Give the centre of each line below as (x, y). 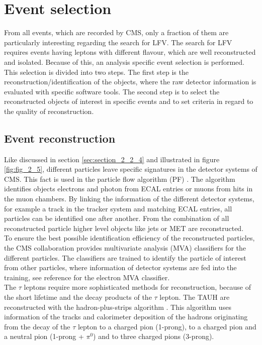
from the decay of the (37, 326)
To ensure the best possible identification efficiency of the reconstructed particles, (129, 238)
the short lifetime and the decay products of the (78, 297)
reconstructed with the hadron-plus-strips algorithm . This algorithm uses (118, 307)
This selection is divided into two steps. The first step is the (96, 72)
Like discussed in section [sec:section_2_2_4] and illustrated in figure (112, 159)
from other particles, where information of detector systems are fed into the (120, 267)
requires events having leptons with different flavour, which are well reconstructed (130, 52)
